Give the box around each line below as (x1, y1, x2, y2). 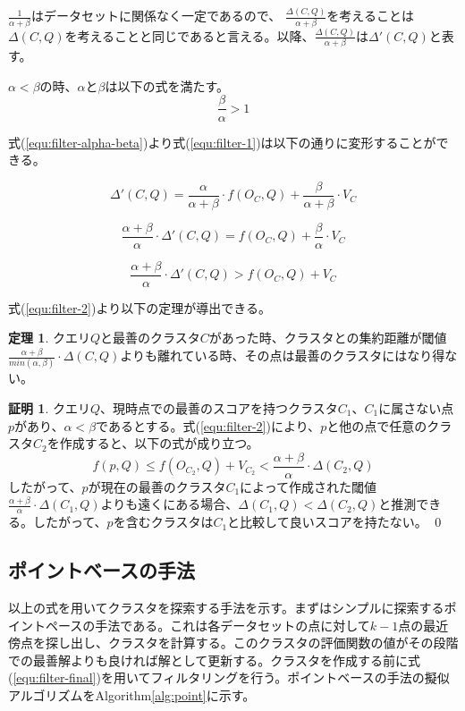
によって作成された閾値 (240, 477, 376, 495)
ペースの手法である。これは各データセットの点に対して (45, 615, 370, 634)
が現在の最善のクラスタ (88, 477, 226, 495)
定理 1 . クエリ (8, 328, 90, 347)
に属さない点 (378, 398, 454, 417)
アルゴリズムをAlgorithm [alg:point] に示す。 (8, 686, 256, 704)
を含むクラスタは (113, 512, 214, 531)
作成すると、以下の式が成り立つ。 (59, 434, 259, 453)
